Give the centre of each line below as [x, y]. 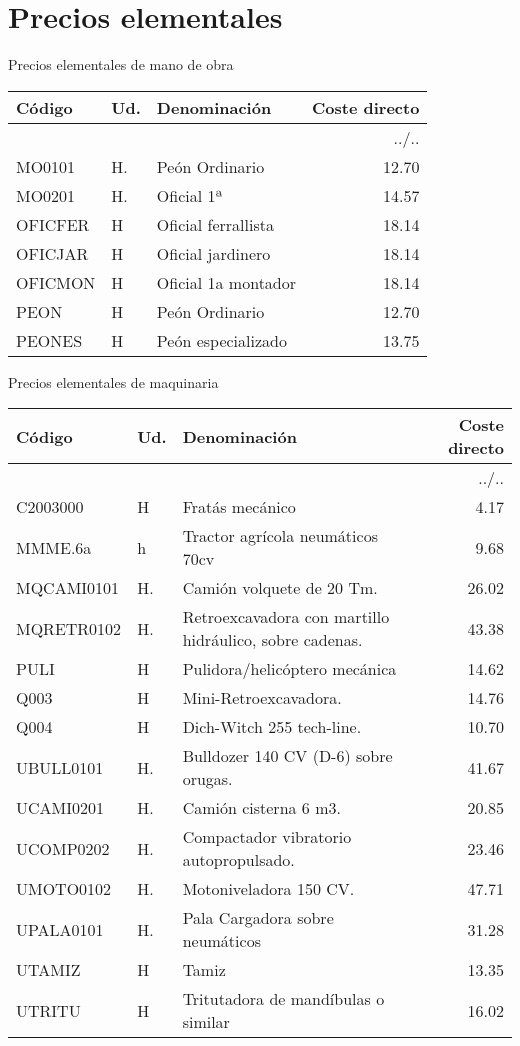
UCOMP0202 [63, 848]
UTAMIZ [48, 970]
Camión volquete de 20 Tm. [280, 588]
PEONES [49, 340]
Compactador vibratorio [267, 837]
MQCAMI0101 [68, 588]
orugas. [207, 779]
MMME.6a [54, 547]
